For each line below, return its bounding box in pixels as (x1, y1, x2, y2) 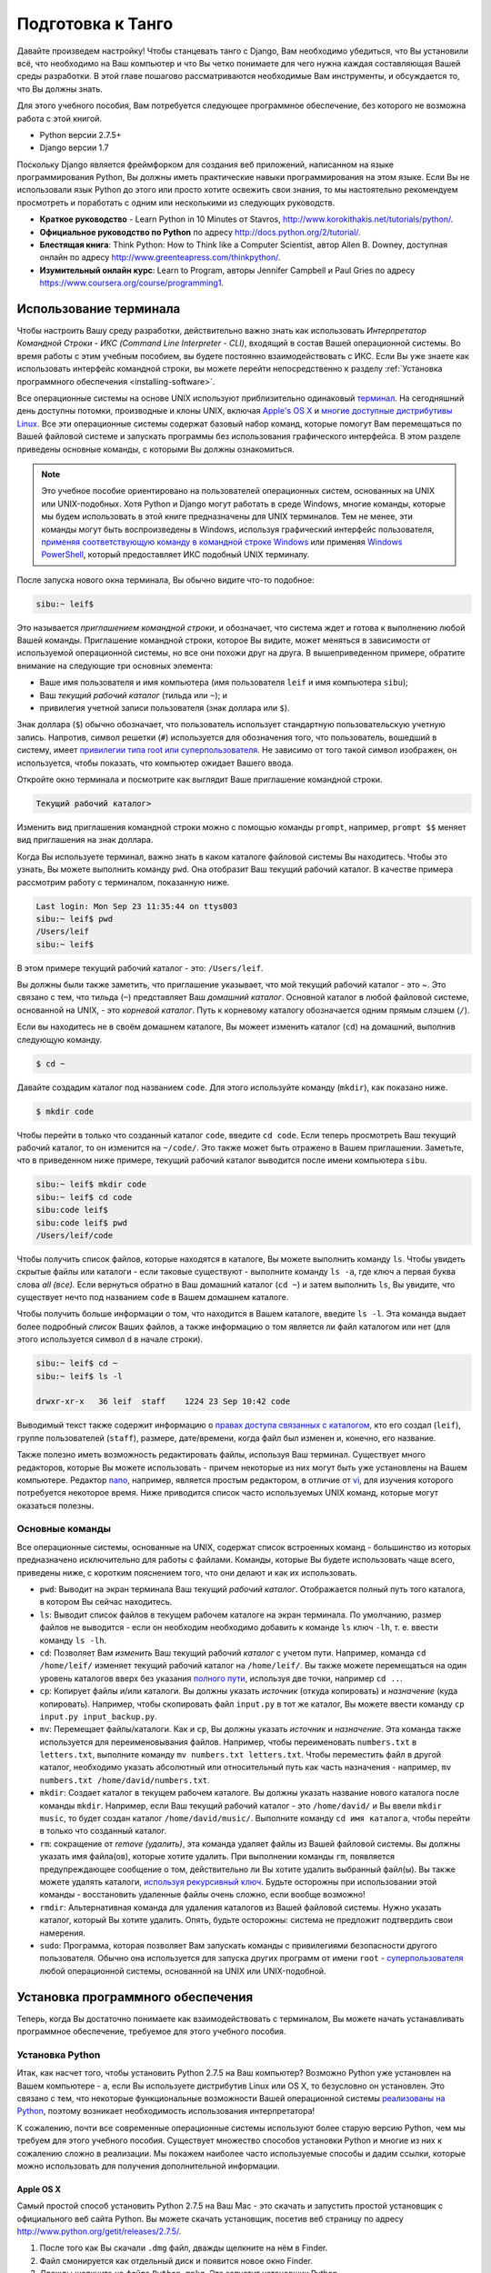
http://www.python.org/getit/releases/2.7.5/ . (16, 2226, 182, 2237)
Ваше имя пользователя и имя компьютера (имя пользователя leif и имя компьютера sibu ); (39, 677, 408, 688)
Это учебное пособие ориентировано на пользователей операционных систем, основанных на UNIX (41, 486, 436, 496)
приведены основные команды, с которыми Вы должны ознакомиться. (16, 444, 295, 455)
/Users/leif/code (35, 1230, 114, 1240)
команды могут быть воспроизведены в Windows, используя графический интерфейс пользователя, (41, 524, 435, 535)
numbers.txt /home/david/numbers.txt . (39, 1774, 211, 1786)
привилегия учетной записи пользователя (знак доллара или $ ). (39, 703, 290, 714)
